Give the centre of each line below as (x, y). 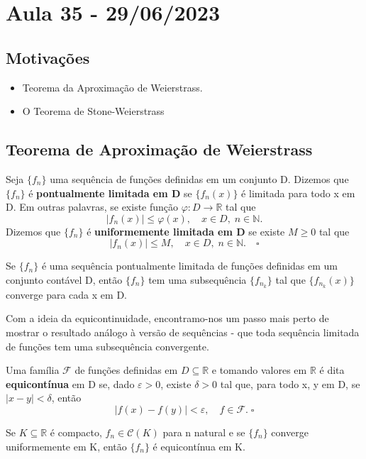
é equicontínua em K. (199, 446)
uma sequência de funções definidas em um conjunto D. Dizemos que (199, 178)
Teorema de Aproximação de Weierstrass (159, 149)
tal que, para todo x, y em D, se (290, 383)
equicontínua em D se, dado (70, 383)
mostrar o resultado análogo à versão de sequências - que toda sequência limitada (183, 332)
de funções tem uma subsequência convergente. (107, 346)
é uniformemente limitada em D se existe (186, 231)
